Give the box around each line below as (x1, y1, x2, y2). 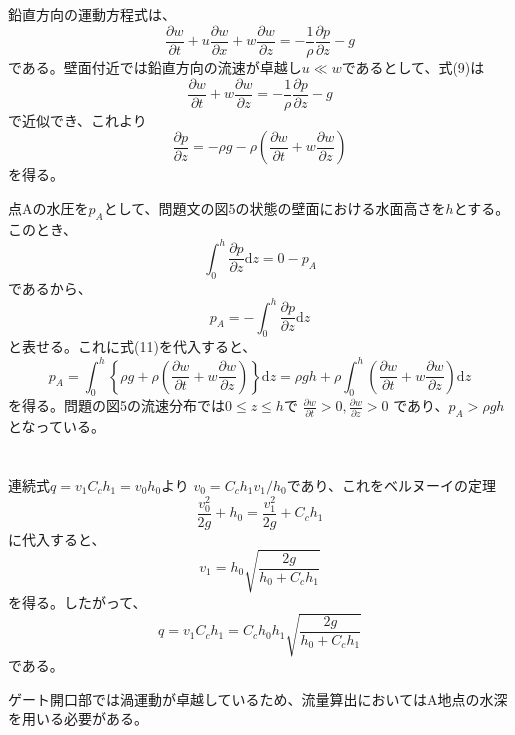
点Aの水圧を (8, 197, 89, 218)
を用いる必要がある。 (8, 708, 148, 729)
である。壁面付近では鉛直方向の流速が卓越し (8, 57, 302, 78)
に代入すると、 (8, 528, 106, 549)
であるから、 (8, 277, 92, 298)
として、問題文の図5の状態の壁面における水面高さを (103, 197, 446, 218)
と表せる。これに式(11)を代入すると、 (8, 336, 257, 357)
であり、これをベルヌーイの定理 (286, 474, 497, 495)
